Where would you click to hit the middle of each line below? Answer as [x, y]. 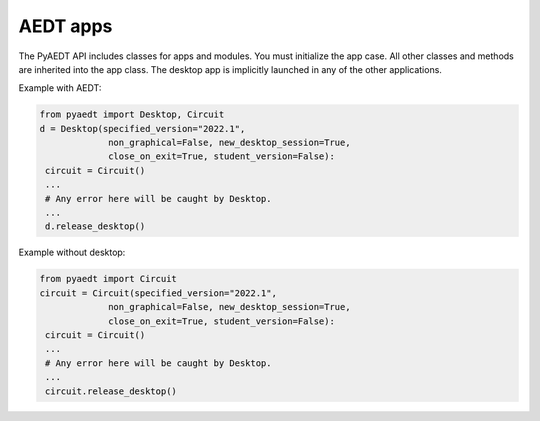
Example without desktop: [72, 252]
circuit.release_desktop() [111, 391]
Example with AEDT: [60, 88]
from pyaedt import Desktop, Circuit [132, 114]
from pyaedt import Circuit [108, 279]
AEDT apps [65, 26]
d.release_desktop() [95, 226]
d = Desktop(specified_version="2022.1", [142, 128]
